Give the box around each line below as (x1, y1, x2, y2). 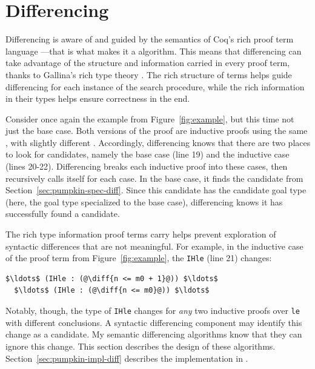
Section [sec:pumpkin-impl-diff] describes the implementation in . (5, 351, 248, 364)
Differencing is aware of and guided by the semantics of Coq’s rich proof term (5, 33, 294, 45)
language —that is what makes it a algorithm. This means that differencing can (5, 44, 302, 57)
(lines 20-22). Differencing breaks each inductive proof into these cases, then (5, 160, 288, 173)
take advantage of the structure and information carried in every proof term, (5, 56, 290, 69)
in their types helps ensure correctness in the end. (5, 92, 190, 105)
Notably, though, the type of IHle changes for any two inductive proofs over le (5, 304, 300, 317)
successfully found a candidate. (5, 207, 120, 220)
